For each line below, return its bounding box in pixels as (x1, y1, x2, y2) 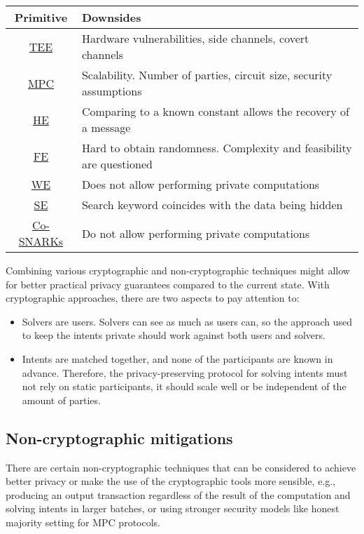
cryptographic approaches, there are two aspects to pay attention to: (6, 291, 300, 305)
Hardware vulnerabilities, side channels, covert (81, 30, 309, 46)
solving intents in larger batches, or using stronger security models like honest (6, 501, 339, 516)
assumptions (81, 83, 142, 99)
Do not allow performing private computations (81, 225, 310, 241)
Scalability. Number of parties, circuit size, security (81, 67, 332, 83)
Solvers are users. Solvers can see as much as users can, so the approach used (22, 314, 352, 328)
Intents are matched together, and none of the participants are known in (22, 351, 333, 366)
